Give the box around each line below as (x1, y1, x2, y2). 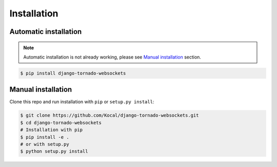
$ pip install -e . (20, 134, 69, 140)
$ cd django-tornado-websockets (20, 120, 102, 125)
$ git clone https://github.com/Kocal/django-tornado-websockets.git (20, 113, 199, 118)
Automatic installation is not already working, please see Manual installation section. (23, 54, 201, 60)
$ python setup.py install (20, 149, 88, 154)
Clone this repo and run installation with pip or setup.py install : (9, 99, 154, 105)
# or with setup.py (20, 141, 69, 147)
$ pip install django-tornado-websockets (20, 70, 126, 76)
